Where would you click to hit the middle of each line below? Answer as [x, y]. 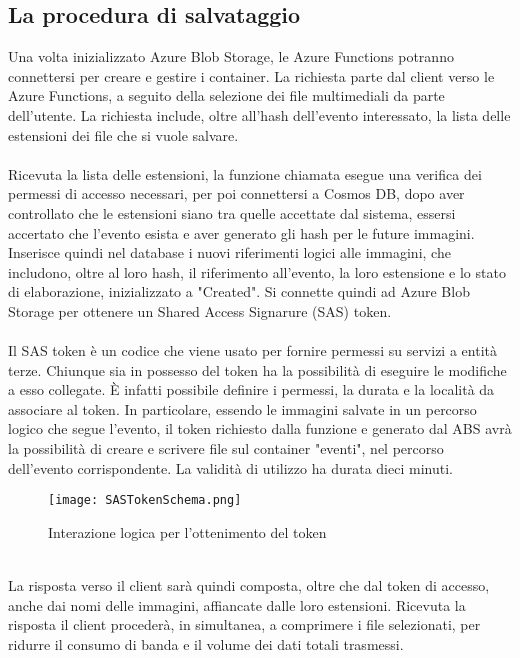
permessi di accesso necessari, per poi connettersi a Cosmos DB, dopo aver [236, 193]
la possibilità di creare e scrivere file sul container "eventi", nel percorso [226, 448]
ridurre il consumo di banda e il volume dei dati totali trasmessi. [206, 643]
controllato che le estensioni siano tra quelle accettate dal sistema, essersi [232, 212]
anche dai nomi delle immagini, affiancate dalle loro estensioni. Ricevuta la [237, 604]
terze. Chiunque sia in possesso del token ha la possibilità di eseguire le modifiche [257, 369]
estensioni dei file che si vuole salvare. [123, 134]
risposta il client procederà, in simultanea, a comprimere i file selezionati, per [244, 624]
